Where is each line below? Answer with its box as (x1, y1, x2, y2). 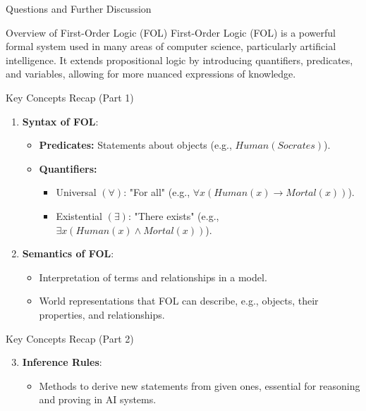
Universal (56, 185, 97, 200)
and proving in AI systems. (39, 392, 157, 407)
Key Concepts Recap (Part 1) (6, 90, 134, 104)
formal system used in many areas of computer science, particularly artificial (6, 39, 336, 54)
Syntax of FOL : (22, 114, 99, 128)
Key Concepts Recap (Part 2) (6, 331, 134, 345)
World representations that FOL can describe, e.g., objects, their (39, 293, 319, 308)
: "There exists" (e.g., (128, 208, 219, 223)
